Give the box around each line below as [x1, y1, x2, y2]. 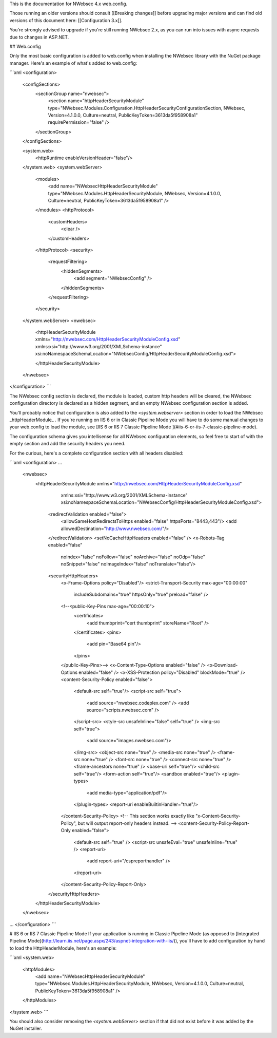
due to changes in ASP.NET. [9, 34, 69, 40]
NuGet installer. [9, 1025, 42, 1032]
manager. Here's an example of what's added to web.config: [9, 60, 137, 66]
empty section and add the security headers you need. [9, 441, 126, 447]
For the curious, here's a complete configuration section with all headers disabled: [9, 450, 184, 456]
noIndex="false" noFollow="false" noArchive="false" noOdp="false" [61, 554, 205, 560]
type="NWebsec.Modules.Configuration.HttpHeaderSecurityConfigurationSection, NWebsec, [48, 105, 246, 111]
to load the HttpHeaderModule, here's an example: [9, 945, 117, 951]
